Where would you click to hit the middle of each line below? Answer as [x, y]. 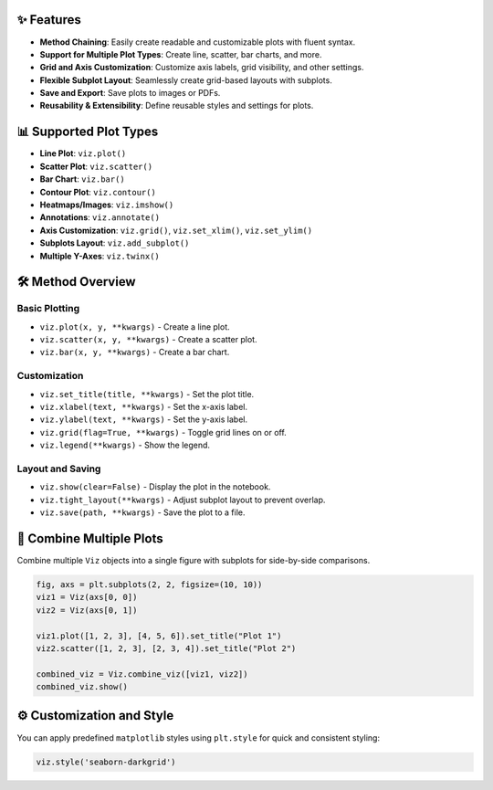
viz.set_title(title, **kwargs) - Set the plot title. [147, 394]
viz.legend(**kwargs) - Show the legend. [125, 445]
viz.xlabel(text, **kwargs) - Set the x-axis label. [144, 406]
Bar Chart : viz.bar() [82, 179]
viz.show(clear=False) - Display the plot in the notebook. [155, 487]
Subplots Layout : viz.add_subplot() [115, 243]
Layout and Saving [59, 469]
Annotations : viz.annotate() [100, 217]
